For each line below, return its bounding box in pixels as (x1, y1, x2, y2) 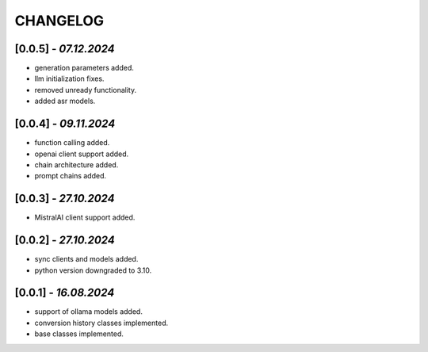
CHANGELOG (14, 12, 105, 29)
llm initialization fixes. (34, 74, 105, 83)
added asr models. (34, 96, 96, 106)
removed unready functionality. (34, 85, 137, 94)
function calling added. (34, 138, 110, 147)
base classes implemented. (34, 329, 124, 339)
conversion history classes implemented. (34, 318, 169, 327)
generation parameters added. (34, 63, 134, 73)
